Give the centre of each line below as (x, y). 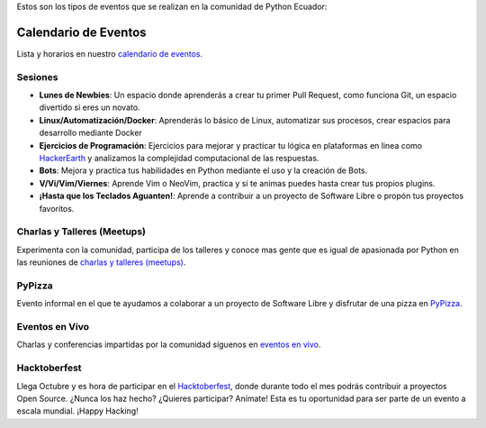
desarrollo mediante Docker (91, 133)
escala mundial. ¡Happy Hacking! (77, 411)
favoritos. (57, 208)
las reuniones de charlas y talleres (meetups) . (101, 262)
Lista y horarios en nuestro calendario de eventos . (109, 53)
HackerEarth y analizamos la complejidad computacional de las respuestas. (179, 158)
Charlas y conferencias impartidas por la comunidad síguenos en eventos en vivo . (169, 345)
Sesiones (37, 77)
